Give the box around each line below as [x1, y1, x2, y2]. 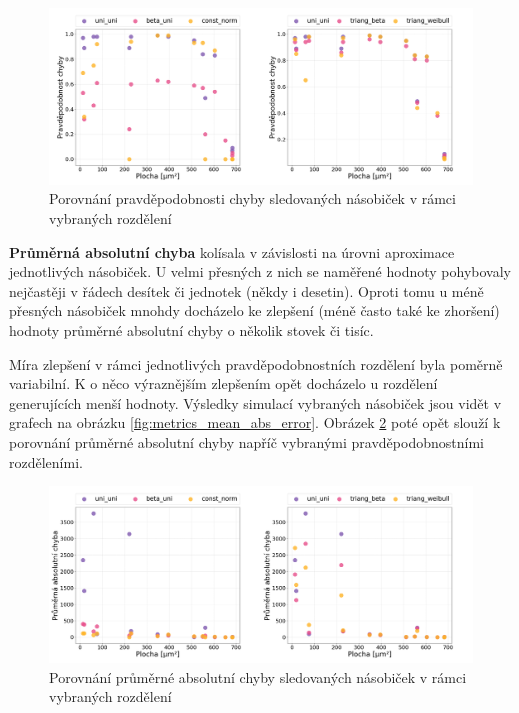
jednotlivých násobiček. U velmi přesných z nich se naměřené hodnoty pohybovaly [9, 261, 511, 282]
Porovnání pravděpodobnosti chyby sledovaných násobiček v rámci [49, 188, 456, 209]
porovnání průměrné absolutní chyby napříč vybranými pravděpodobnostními [9, 431, 484, 452]
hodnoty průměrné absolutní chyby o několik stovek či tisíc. [9, 319, 374, 340]
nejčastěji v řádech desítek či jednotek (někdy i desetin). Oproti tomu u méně [9, 280, 484, 301]
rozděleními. [9, 451, 83, 472]
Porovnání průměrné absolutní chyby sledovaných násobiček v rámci [49, 666, 467, 687]
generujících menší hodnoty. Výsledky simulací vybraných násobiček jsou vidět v [9, 392, 502, 413]
